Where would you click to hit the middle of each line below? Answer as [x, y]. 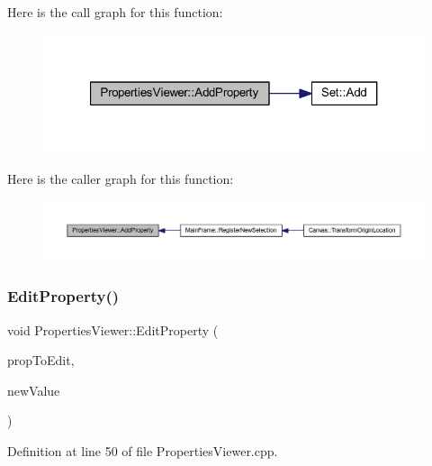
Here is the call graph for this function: [115, 12]
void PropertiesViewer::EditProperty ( [113, 329]
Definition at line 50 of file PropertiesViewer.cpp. [143, 450]
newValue [34, 390]
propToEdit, [41, 360]
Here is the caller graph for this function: [121, 178]
